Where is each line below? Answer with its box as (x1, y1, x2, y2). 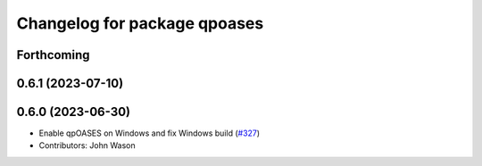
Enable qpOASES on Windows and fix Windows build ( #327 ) (38, 128, 261, 138)
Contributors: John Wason (38, 140, 136, 151)
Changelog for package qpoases (16, 13, 264, 33)
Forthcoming (16, 47, 90, 62)
